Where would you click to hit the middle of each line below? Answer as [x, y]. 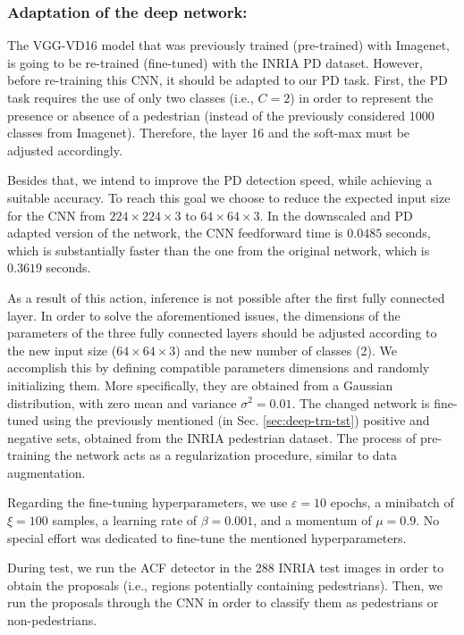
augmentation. [46, 472]
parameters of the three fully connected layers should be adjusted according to [222, 333]
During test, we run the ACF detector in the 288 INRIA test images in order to [226, 568]
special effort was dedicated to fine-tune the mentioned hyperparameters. [207, 537]
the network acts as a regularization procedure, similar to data [226, 455]
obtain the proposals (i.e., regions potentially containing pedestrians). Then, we [225, 585]
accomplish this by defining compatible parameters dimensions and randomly [219, 368]
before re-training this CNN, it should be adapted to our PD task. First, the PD [228, 80]
